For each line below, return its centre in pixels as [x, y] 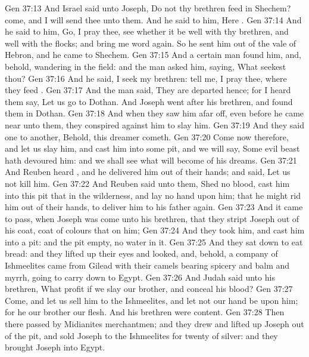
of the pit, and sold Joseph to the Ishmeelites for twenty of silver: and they [141, 335]
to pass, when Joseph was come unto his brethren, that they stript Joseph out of [152, 218]
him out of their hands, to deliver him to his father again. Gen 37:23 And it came [154, 207]
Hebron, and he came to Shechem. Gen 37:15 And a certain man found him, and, [153, 55]
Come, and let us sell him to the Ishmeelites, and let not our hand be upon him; [152, 300]
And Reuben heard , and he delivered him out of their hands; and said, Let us [148, 172]
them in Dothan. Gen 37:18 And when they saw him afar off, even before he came [154, 113]
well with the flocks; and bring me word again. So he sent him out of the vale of [151, 43]
